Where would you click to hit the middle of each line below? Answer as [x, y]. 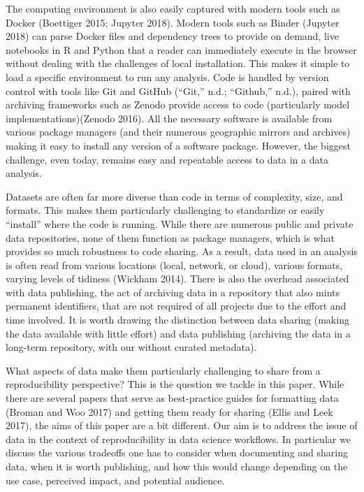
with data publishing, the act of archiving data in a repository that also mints [173, 292]
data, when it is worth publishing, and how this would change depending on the [177, 466]
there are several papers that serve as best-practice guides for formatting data [172, 398]
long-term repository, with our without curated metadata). [131, 347]
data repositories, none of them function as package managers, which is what [170, 237]
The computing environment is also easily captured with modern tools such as [173, 8]
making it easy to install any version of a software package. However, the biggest [178, 145]
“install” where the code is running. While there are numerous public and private [180, 223]
